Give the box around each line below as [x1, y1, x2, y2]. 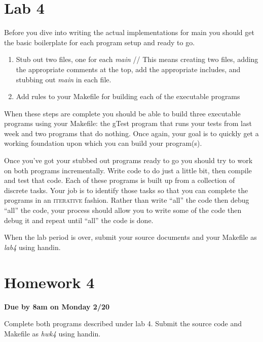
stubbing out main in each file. [16, 74, 111, 84]
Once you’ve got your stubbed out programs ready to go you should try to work [4, 155, 253, 166]
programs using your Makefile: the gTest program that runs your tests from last [4, 118, 252, 129]
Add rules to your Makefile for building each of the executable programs [16, 91, 240, 102]
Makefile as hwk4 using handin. [4, 328, 101, 338]
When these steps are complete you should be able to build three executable [4, 108, 241, 118]
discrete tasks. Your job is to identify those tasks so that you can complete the [4, 184, 248, 195]
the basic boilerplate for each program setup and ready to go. [4, 37, 195, 47]
